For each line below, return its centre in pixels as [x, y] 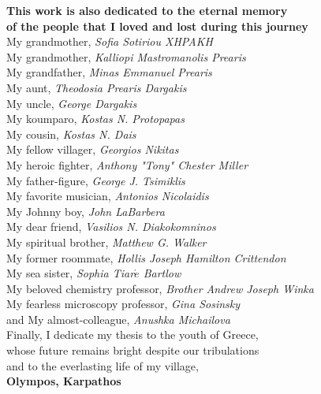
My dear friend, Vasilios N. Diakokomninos [111, 227]
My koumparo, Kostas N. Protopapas [95, 119]
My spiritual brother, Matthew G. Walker [106, 242]
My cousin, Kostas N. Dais [71, 134]
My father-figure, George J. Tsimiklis [96, 180]
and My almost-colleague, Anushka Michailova [118, 319]
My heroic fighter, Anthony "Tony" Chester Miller [127, 164]
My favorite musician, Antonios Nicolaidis [108, 196]
